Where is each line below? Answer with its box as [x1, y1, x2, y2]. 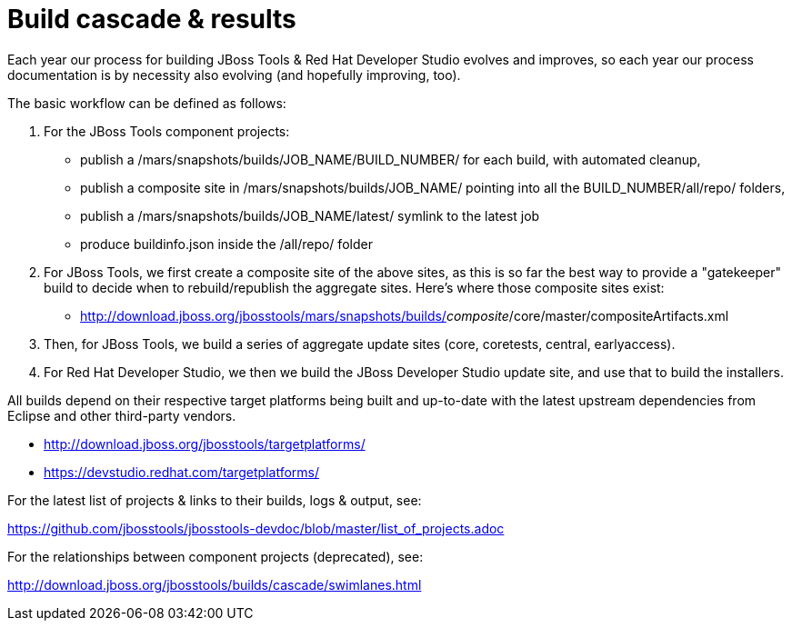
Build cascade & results [7, 4, 296, 35]
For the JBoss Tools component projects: [44, 123, 290, 139]
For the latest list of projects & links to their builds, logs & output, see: [7, 492, 422, 508]
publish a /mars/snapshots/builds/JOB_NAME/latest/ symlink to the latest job [80, 207, 540, 224]
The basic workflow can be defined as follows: [7, 95, 286, 111]
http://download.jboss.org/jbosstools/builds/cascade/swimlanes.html [7, 576, 422, 593]
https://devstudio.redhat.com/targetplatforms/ [44, 464, 320, 480]
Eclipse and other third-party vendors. [7, 407, 236, 424]
